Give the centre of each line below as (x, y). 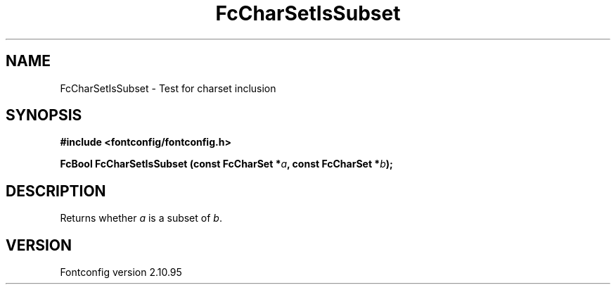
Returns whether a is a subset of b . (141, 218)
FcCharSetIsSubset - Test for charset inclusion (168, 88)
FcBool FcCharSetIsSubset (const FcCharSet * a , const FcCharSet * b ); (226, 164)
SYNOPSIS (44, 115)
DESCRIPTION (56, 191)
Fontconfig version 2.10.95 (121, 272)
